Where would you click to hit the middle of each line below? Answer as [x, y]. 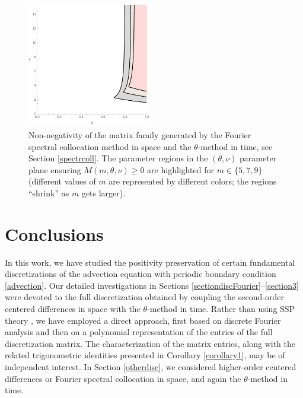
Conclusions [54, 233]
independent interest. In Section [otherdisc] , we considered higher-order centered [151, 367]
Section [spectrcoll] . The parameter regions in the [118, 158]
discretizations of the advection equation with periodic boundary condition [141, 274]
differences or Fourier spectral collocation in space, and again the [123, 378]
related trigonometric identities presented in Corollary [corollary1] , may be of [145, 355]
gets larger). [103, 192]
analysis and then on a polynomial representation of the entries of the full [139, 332]
